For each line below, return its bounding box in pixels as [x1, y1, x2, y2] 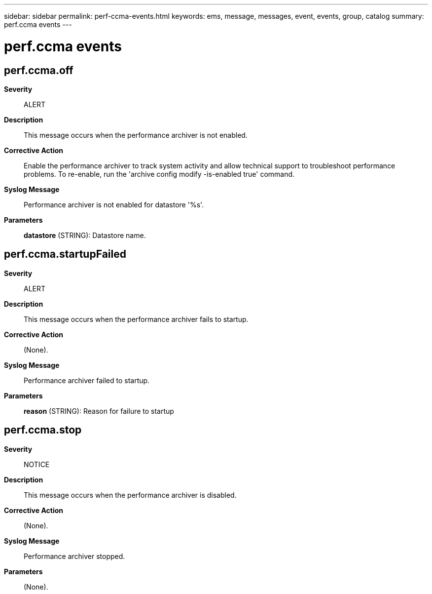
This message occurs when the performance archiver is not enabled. [24, 130, 248, 139]
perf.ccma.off [4, 64, 73, 77]
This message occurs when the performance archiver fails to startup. [24, 315, 249, 323]
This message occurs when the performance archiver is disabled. [24, 490, 237, 499]
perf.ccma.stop [4, 424, 82, 436]
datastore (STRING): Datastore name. [24, 231, 146, 239]
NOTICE [24, 460, 50, 469]
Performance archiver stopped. [24, 552, 125, 560]
